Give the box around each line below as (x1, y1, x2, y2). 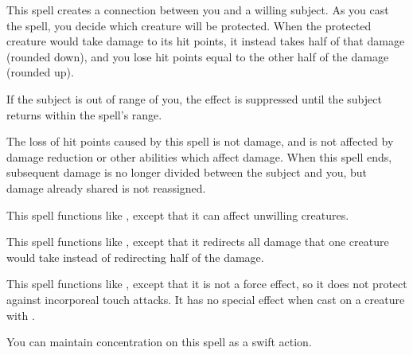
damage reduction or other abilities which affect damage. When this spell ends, (6, 148, 392, 165)
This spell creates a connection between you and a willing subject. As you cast (6, 2, 389, 18)
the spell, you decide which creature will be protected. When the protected (6, 17, 372, 33)
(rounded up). (6, 64, 74, 80)
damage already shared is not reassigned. (6, 179, 206, 196)
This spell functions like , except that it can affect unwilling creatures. (6, 206, 349, 223)
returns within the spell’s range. (6, 106, 162, 123)
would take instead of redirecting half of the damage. (6, 248, 264, 265)
